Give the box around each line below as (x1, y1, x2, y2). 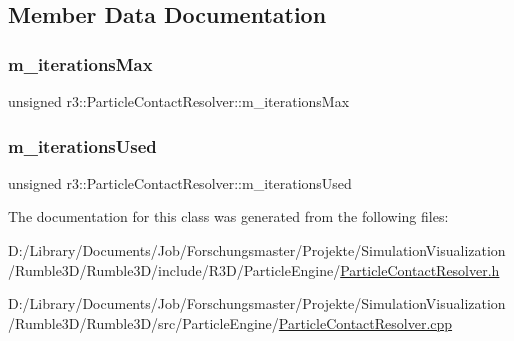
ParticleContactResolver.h (340, 259, 500, 280)
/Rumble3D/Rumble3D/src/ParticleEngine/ (8, 312, 279, 333)
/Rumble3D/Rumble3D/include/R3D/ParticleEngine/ (8, 259, 341, 280)
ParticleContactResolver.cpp (278, 312, 453, 333)
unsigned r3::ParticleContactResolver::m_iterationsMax (8, 91, 350, 111)
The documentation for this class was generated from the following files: (8, 206, 449, 227)
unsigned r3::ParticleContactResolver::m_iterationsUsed (8, 172, 352, 193)
